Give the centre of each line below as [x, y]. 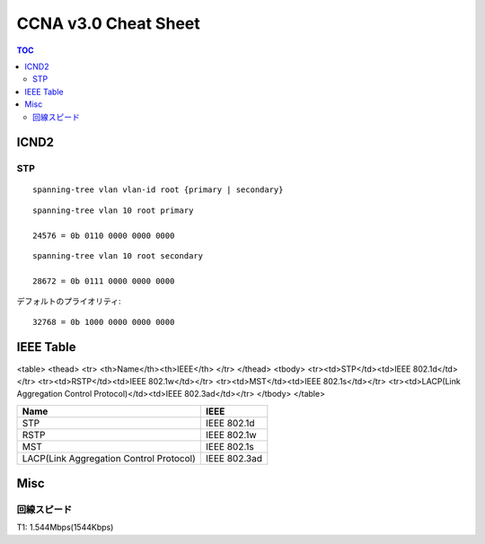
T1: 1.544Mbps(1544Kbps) [65, 527]
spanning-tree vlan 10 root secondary [118, 256]
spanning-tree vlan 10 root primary [113, 210]
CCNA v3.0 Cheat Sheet [109, 23]
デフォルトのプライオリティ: [69, 302]
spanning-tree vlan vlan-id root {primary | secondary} [158, 190]
